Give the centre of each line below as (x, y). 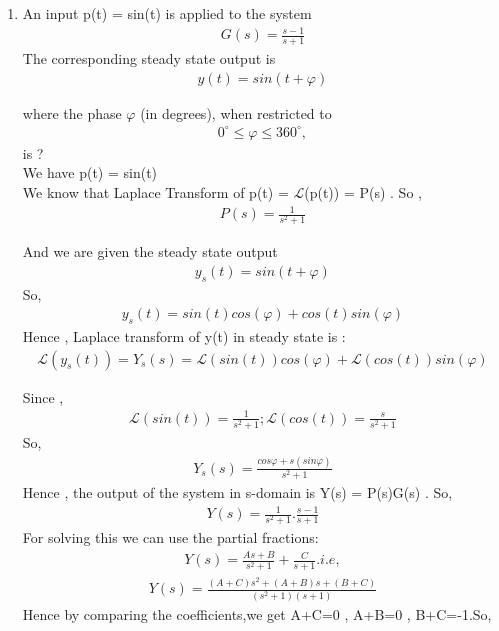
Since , (43, 396)
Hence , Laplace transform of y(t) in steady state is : (184, 336)
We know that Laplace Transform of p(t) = (155, 191)
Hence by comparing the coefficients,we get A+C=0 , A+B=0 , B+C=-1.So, (257, 613)
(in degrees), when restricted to (236, 112)
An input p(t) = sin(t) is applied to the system (167, 13)
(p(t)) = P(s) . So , (363, 191)
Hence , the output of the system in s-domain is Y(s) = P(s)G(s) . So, (237, 492)
